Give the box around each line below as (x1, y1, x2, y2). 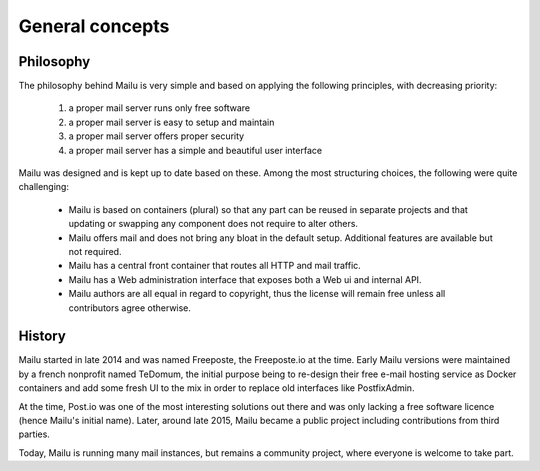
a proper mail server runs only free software (68, 102, 250, 114)
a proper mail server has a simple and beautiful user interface (68, 144, 323, 156)
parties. (18, 428, 50, 440)
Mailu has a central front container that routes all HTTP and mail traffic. (68, 260, 362, 272)
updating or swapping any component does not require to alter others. (68, 218, 359, 230)
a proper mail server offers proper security (68, 130, 245, 142)
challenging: (18, 181, 70, 193)
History (18, 328, 67, 345)
